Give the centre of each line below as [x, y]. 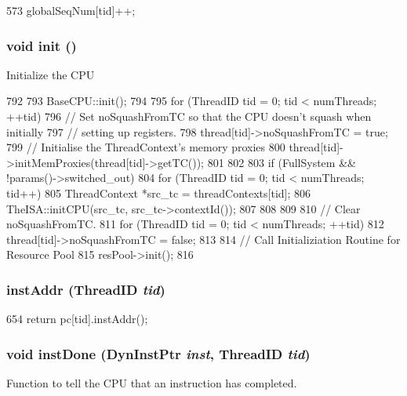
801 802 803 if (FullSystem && [282, 162]
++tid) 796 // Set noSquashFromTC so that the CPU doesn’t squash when [189, 116]
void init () [42, 45]
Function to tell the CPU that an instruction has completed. [152, 382]
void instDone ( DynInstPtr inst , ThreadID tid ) [158, 353]
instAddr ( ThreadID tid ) [86, 289]
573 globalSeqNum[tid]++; [71, 10]
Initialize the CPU [51, 74]
